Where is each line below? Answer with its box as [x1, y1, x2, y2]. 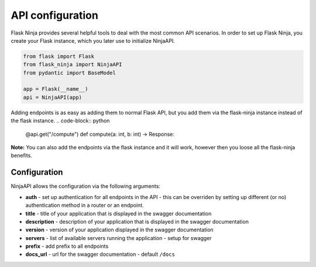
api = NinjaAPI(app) [23, 94, 82, 101]
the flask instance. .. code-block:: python [11, 117, 110, 124]
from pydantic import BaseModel [23, 69, 116, 76]
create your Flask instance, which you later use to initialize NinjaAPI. [11, 37, 176, 44]
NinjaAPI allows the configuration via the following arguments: [11, 183, 161, 190]
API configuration [11, 9, 99, 22]
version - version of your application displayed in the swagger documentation [25, 226, 214, 234]
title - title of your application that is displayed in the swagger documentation [25, 210, 212, 217]
